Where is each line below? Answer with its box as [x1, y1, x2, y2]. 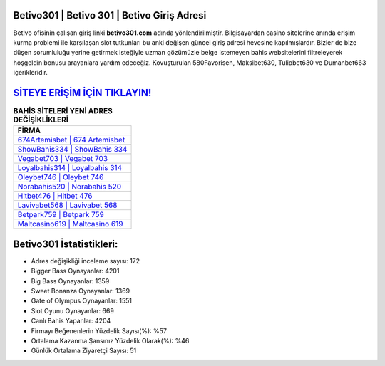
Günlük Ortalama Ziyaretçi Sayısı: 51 [31, 346, 137, 355]
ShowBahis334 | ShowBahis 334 [17, 145, 128, 155]
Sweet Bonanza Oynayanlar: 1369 [31, 287, 130, 296]
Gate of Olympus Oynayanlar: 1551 [31, 296, 132, 305]
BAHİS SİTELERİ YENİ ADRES [13, 106, 113, 116]
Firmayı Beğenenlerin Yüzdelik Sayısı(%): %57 [31, 326, 168, 335]
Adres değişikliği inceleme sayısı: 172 [31, 256, 140, 265]
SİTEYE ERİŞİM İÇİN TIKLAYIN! [13, 86, 152, 99]
